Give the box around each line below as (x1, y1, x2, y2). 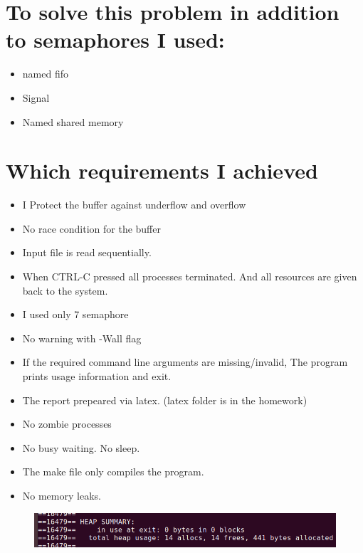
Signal (22, 90, 50, 105)
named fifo (22, 66, 68, 81)
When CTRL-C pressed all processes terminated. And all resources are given (22, 269, 357, 283)
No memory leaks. (22, 488, 101, 502)
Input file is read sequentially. (22, 245, 152, 260)
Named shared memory (22, 114, 124, 129)
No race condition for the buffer (22, 221, 161, 236)
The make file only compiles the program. (22, 464, 204, 479)
